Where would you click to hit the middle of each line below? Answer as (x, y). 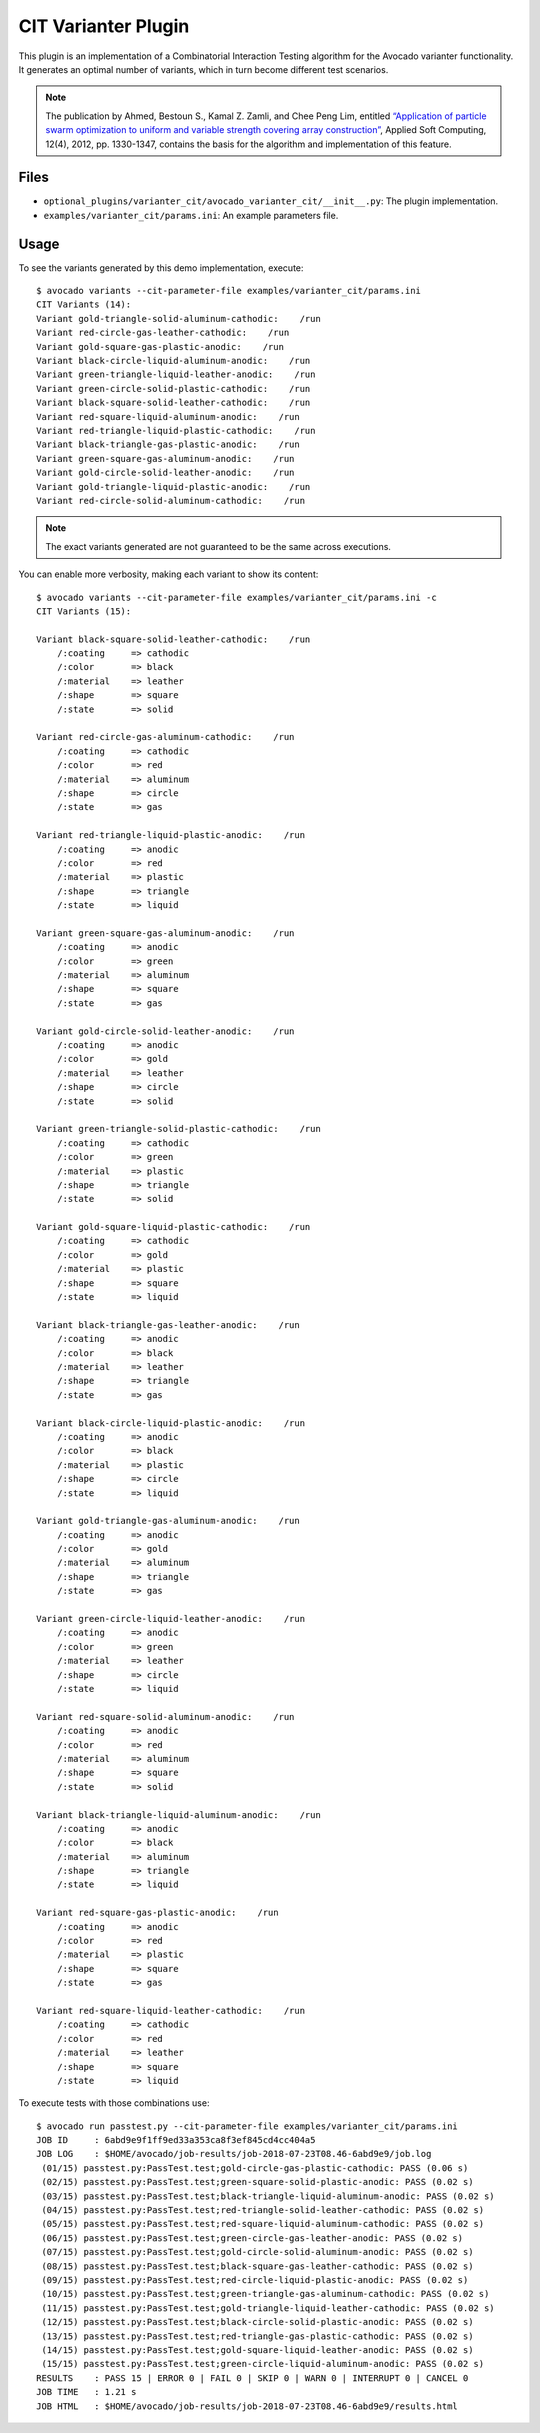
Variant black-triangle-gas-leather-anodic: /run (168, 1324)
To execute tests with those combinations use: (114, 2103)
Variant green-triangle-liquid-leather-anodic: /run (176, 374)
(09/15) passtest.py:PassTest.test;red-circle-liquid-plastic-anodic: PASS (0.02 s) (255, 2280)
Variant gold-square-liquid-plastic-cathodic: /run (173, 1227)
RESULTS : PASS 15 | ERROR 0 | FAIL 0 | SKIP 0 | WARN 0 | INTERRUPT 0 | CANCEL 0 (252, 2378)
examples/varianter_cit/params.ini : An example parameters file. (191, 215)
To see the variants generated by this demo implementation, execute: (161, 267)
